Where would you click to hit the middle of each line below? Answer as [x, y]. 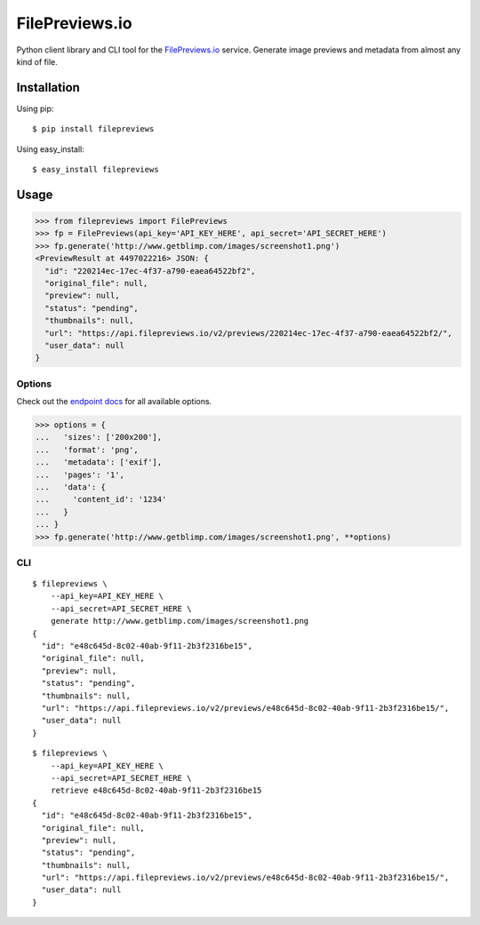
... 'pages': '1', [80, 474]
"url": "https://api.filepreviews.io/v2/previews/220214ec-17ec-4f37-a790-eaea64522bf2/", [248, 333]
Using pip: [35, 108]
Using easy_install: [50, 149]
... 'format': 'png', [87, 450]
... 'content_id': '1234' [101, 499]
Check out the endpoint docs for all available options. [114, 402]
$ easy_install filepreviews [96, 170]
